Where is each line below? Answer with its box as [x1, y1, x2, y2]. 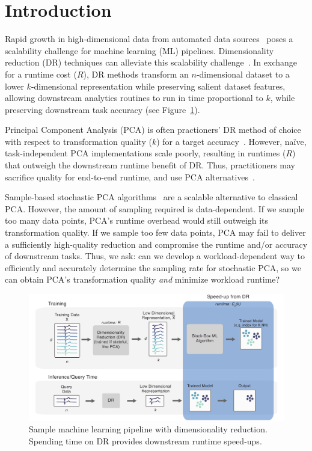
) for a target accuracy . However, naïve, [156, 135, 307, 147]
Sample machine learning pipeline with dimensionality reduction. [29, 423, 268, 435]
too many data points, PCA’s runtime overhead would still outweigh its [5, 214, 269, 227]
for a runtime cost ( [5, 67, 77, 80]
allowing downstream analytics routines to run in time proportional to [5, 91, 263, 104]
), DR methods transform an [83, 67, 189, 80]
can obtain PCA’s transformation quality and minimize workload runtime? [5, 273, 280, 286]
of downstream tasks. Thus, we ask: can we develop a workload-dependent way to [5, 250, 305, 262]
